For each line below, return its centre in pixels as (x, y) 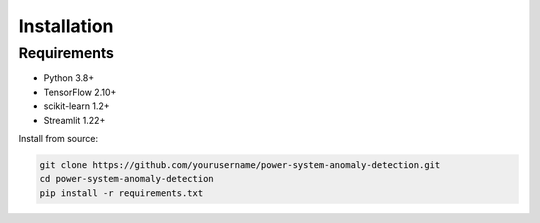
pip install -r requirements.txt (121, 193)
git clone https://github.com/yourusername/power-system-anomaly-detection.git (240, 164)
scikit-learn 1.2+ (76, 106)
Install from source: (58, 138)
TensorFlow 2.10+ (80, 92)
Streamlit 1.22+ (74, 120)
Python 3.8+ (69, 78)
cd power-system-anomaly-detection (126, 179)
